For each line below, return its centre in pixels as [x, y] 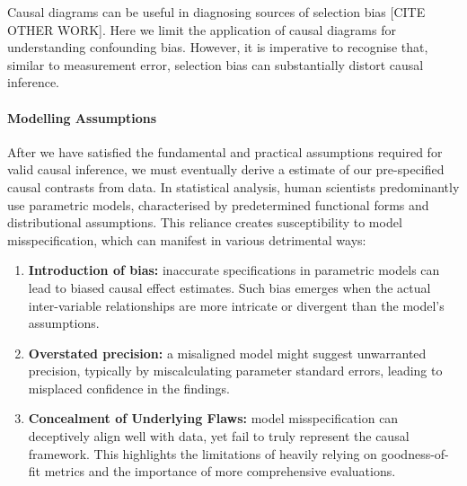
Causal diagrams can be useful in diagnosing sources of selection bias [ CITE [216, 12]
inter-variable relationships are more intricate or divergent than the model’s [236, 305]
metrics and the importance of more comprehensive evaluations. [220, 471]
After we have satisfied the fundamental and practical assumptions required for [225, 151]
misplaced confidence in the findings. [129, 388]
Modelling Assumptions [82, 117]
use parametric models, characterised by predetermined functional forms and [218, 204]
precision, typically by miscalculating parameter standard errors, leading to [235, 371]
